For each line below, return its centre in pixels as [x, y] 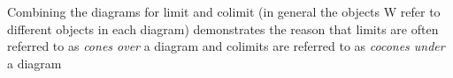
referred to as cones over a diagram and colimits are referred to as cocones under [226, 46]
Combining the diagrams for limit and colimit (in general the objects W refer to [224, 11]
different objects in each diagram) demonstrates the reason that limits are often [223, 28]
